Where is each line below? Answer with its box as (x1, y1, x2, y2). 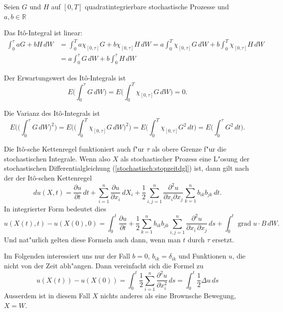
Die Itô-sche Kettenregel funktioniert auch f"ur (4, 144, 145, 154)
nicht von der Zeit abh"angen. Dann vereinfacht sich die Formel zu (4, 260, 204, 271)
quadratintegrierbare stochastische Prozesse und (85, 1, 229, 11)
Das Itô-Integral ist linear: (4, 27, 82, 38)
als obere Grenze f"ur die (152, 144, 227, 154)
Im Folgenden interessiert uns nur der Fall (4, 251, 130, 261)
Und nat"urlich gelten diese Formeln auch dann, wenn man (4, 234, 181, 244)
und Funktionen (179, 251, 227, 261)
